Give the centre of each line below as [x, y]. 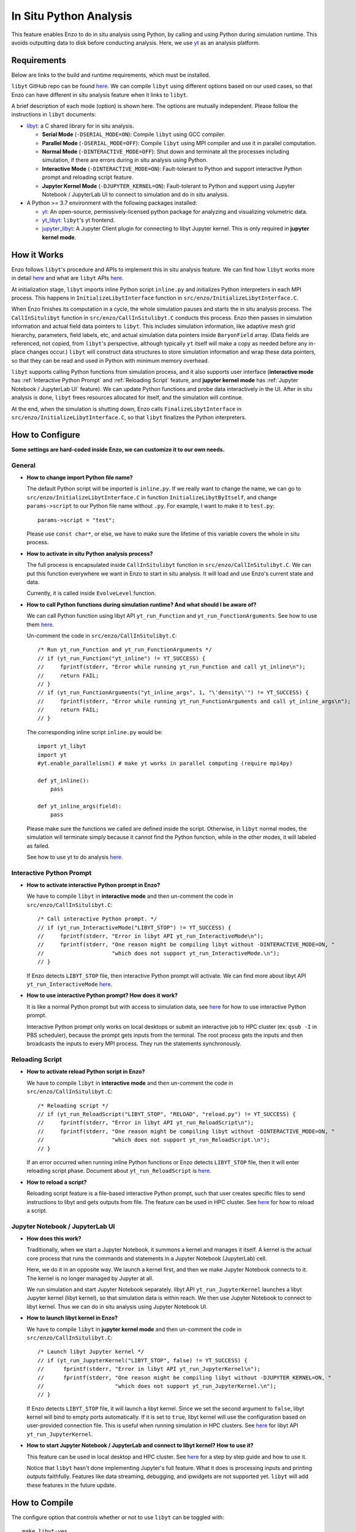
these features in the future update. [71, 1485]
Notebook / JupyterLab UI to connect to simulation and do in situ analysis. [135, 194]
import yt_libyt [62, 746]
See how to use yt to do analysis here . [75, 857]
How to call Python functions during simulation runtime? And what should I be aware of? [142, 604]
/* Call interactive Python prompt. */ [97, 919]
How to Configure [46, 435]
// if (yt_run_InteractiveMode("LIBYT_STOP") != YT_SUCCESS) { [134, 927]
